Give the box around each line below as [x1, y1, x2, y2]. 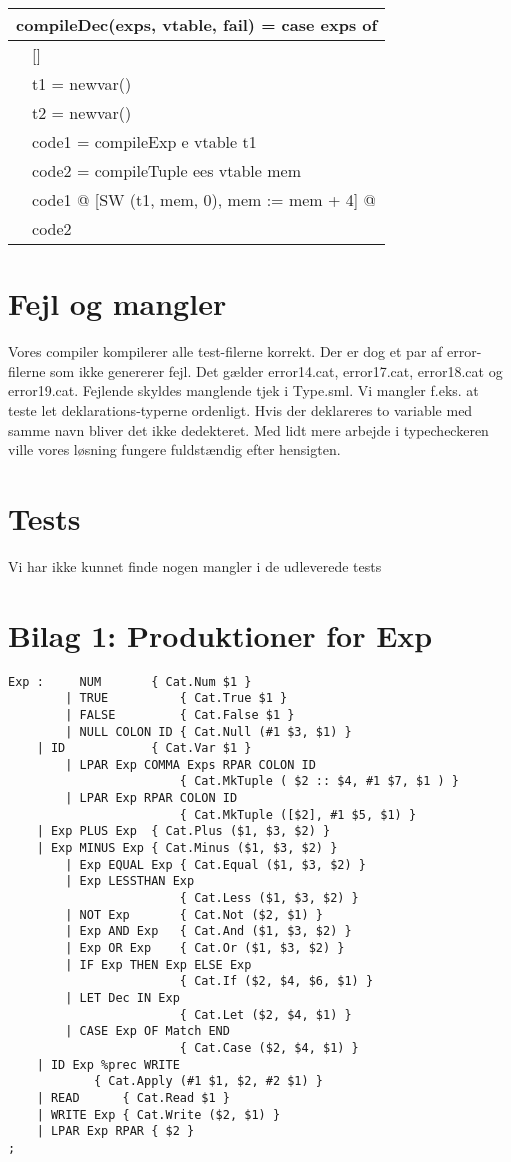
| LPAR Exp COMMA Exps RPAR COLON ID [65, 757, 316, 772]
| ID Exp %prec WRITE [36, 1057, 180, 1072]
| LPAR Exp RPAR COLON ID [65, 791, 238, 806]
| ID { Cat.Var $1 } [36, 741, 252, 756]
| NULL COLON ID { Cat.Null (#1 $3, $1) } [65, 724, 352, 739]
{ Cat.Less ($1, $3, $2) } [179, 891, 359, 906]
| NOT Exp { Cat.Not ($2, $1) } [65, 907, 323, 922]
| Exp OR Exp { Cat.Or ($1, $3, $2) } [65, 941, 345, 956]
